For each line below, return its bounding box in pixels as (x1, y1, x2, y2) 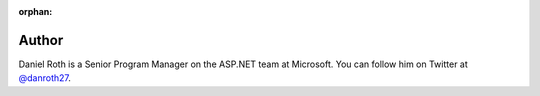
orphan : (18, 6, 53, 17)
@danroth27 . (18, 72, 72, 84)
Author (18, 31, 64, 49)
